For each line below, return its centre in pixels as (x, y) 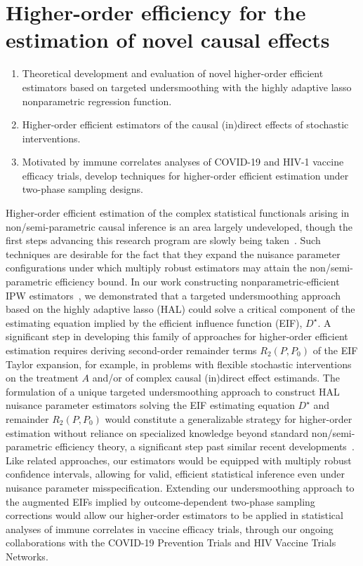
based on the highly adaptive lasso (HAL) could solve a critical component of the (180, 309)
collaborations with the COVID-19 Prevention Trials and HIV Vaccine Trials (171, 543)
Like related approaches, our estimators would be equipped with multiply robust (179, 460)
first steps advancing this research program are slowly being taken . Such (163, 240)
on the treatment (42, 378)
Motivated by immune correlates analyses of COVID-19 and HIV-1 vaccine (183, 162)
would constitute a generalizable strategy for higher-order (229, 418)
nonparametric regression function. (97, 101)
